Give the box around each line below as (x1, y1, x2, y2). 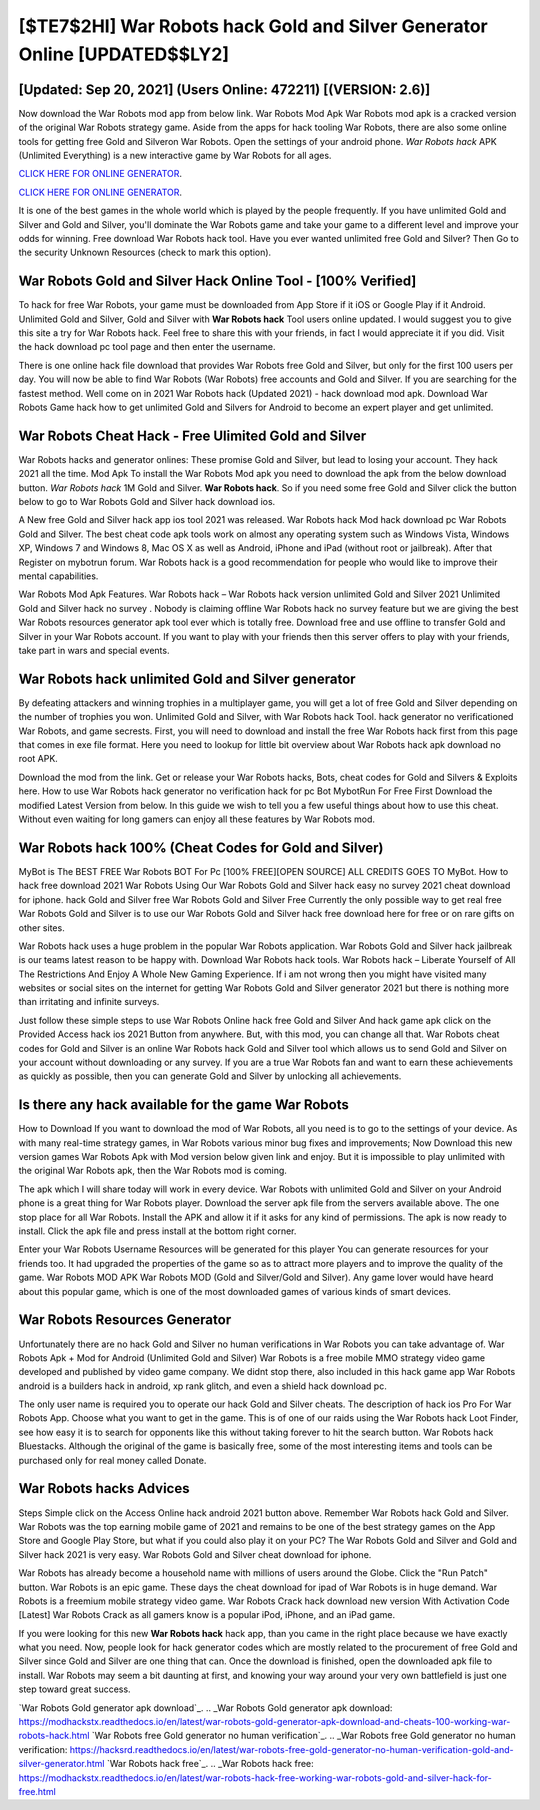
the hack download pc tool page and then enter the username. (18, 341, 276, 353)
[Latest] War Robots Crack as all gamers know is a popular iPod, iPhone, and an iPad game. (18, 1609, 396, 1621)
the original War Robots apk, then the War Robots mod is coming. (18, 1165, 287, 1177)
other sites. (18, 921, 65, 934)
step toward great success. (18, 1683, 131, 1695)
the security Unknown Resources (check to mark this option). (18, 246, 272, 259)
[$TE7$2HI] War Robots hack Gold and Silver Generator (18, 15, 489, 37)
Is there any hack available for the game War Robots (18, 1096, 350, 1114)
